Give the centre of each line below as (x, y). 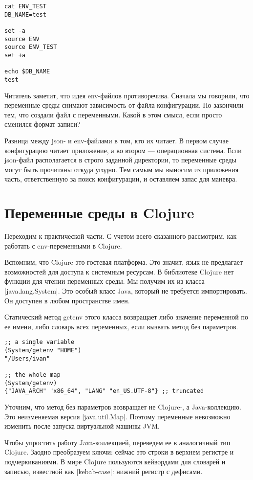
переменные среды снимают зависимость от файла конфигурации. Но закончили (124, 105)
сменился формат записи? (42, 124)
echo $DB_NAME (27, 72)
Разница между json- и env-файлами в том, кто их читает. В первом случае (116, 140)
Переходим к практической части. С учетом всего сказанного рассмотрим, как (121, 236)
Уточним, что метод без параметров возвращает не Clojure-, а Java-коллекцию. (123, 406)
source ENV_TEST (31, 47)
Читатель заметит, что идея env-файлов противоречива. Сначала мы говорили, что (127, 95)
